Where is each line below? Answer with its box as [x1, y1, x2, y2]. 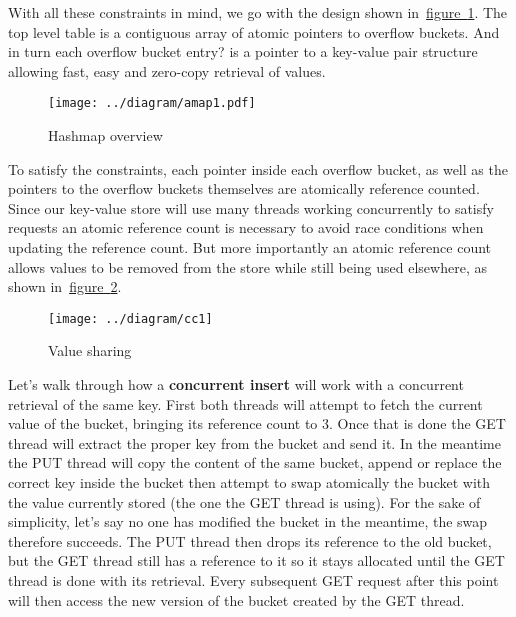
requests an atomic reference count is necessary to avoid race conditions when [8, 217, 484, 238]
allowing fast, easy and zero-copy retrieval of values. [8, 60, 326, 81]
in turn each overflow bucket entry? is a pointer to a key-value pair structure [8, 41, 478, 62]
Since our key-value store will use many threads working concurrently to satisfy [8, 197, 494, 218]
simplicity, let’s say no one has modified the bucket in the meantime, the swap [8, 511, 488, 532]
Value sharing [48, 340, 132, 361]
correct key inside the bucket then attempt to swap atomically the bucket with [8, 472, 491, 492]
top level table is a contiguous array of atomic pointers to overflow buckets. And [8, 21, 500, 42]
